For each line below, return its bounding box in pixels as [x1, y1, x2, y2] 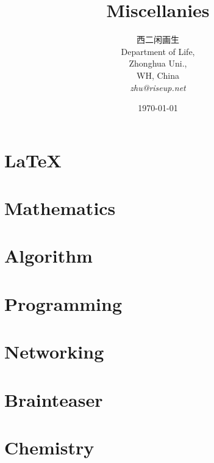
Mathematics [4, 195, 116, 221]
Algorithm [4, 243, 93, 268]
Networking [4, 339, 104, 364]
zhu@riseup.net [130, 81, 186, 93]
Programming [4, 291, 122, 316]
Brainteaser [4, 387, 103, 412]
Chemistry [4, 434, 95, 459]
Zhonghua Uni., [129, 57, 187, 70]
